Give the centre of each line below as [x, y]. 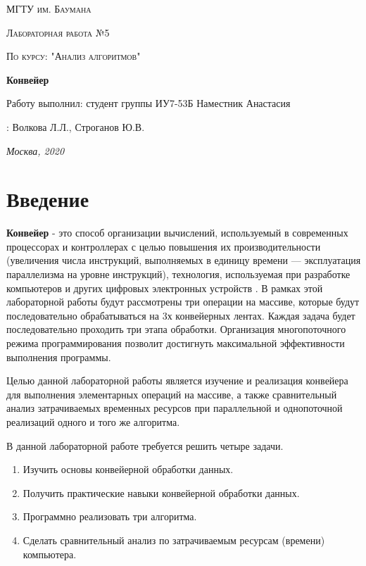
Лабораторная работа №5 [58, 32]
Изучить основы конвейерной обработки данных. [128, 469]
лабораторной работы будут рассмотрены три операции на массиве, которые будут [183, 302]
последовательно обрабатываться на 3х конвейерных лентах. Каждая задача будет [181, 315]
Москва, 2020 [36, 150]
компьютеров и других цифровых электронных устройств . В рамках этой [165, 288]
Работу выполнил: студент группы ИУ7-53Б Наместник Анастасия [149, 103]
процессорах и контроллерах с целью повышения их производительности [164, 246]
